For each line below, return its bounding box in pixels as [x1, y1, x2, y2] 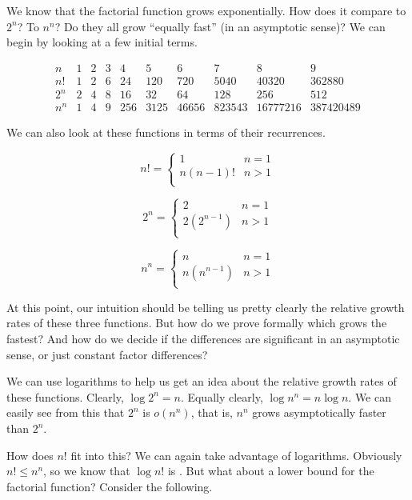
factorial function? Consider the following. [6, 478, 213, 494]
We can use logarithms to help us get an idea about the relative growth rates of [6, 373, 397, 390]
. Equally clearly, [180, 388, 263, 405]
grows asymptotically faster [252, 404, 386, 421]
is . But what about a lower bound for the [167, 462, 374, 479]
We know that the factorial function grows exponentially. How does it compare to [6, 2, 406, 18]
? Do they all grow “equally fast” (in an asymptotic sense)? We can [54, 18, 386, 34]
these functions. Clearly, [6, 388, 124, 405]
